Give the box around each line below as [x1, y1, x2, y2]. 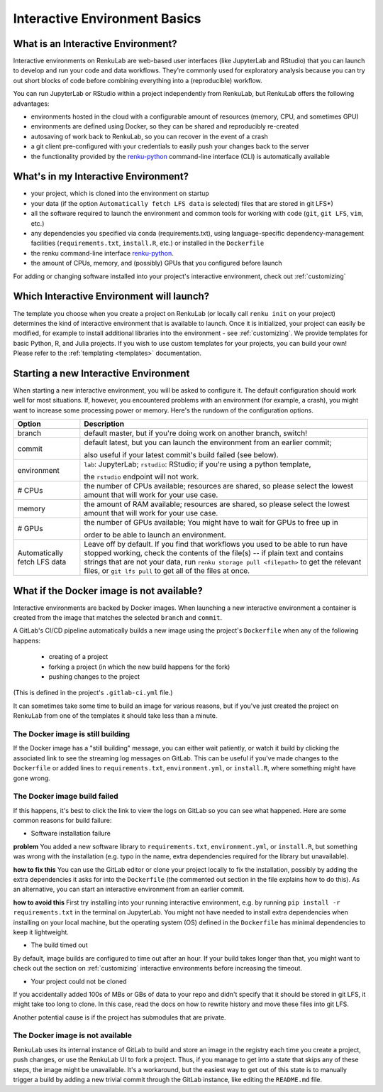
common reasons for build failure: [13, 817, 112, 825]
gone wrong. [13, 774, 51, 782]
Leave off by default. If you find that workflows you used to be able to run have [84, 540, 348, 550]
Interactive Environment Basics [13, 11, 201, 26]
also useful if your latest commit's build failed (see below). [84, 450, 279, 460]
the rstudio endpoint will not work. [84, 472, 199, 482]
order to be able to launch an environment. [84, 530, 226, 540]
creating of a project [48, 653, 109, 661]
